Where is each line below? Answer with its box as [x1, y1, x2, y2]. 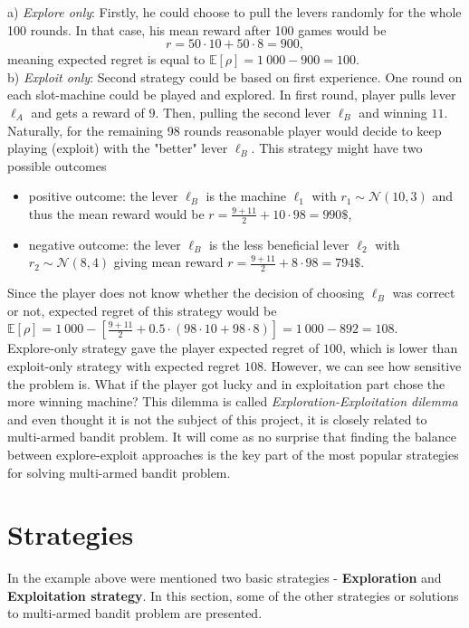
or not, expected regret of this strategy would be [7, 300, 277, 319]
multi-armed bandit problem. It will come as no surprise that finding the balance [7, 427, 456, 446]
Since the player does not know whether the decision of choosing [7, 283, 365, 302]
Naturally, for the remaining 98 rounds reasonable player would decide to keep [7, 120, 442, 139]
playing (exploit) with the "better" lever [7, 138, 228, 157]
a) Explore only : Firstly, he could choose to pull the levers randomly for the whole [7, 3, 462, 21]
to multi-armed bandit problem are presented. [7, 604, 263, 623]
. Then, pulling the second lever [155, 102, 331, 121]
